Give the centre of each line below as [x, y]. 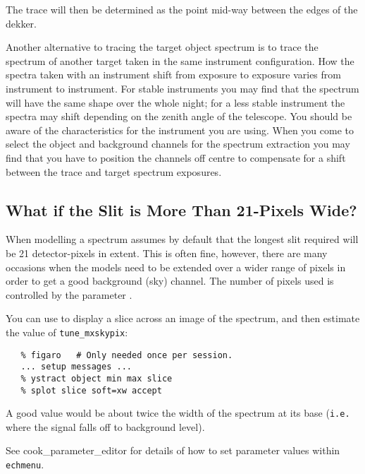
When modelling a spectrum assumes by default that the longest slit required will [182, 239]
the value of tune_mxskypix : [67, 332]
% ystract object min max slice [97, 378]
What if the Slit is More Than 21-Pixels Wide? [181, 209]
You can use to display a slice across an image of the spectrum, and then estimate [183, 318]
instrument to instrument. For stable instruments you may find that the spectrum [182, 88]
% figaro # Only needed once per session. [127, 355]
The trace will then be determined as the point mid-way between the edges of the [182, 9]
